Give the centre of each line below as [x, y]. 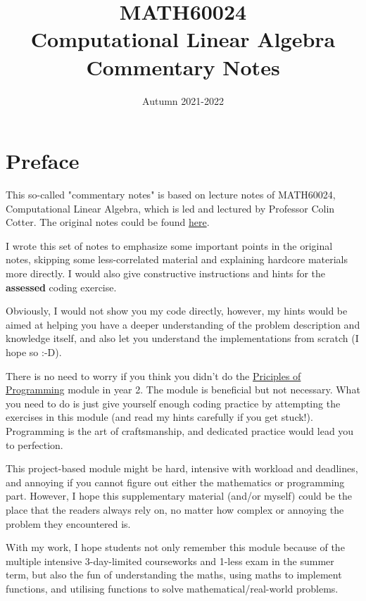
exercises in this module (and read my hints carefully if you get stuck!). [159, 417]
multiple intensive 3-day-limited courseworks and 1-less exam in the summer [170, 561]
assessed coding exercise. [61, 287]
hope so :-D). [34, 352]
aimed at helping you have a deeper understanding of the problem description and [183, 324]
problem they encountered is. [68, 523]
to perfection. [34, 444]
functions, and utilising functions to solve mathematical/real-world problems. [172, 588]
